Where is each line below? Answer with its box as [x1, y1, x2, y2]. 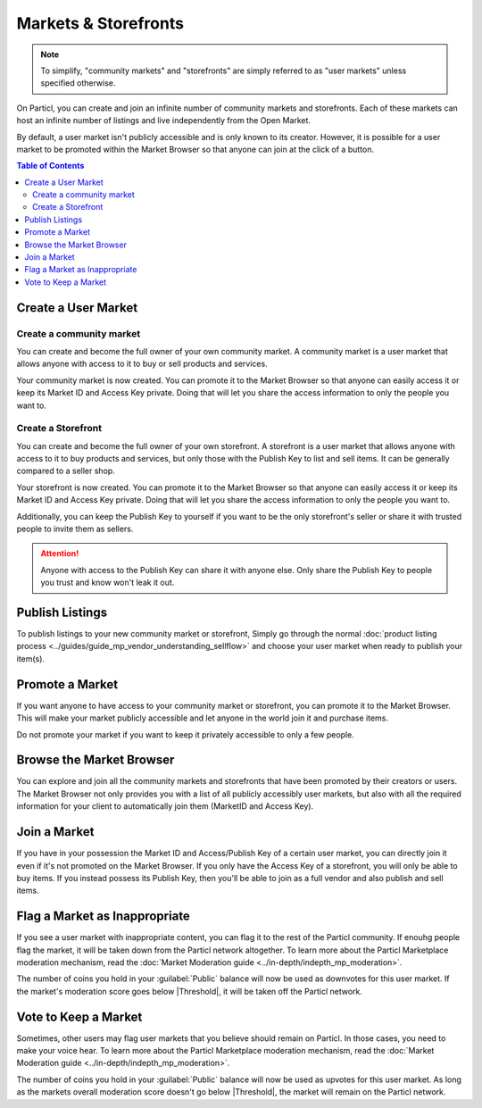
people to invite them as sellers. [16, 523, 134, 534]
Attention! [40, 548, 79, 559]
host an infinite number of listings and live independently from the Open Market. [16, 115, 312, 126]
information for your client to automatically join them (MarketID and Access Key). [16, 801, 314, 812]
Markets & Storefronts [16, 13, 185, 33]
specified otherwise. [40, 78, 116, 88]
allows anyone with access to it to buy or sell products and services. [16, 358, 268, 370]
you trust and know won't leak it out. [40, 577, 175, 588]
